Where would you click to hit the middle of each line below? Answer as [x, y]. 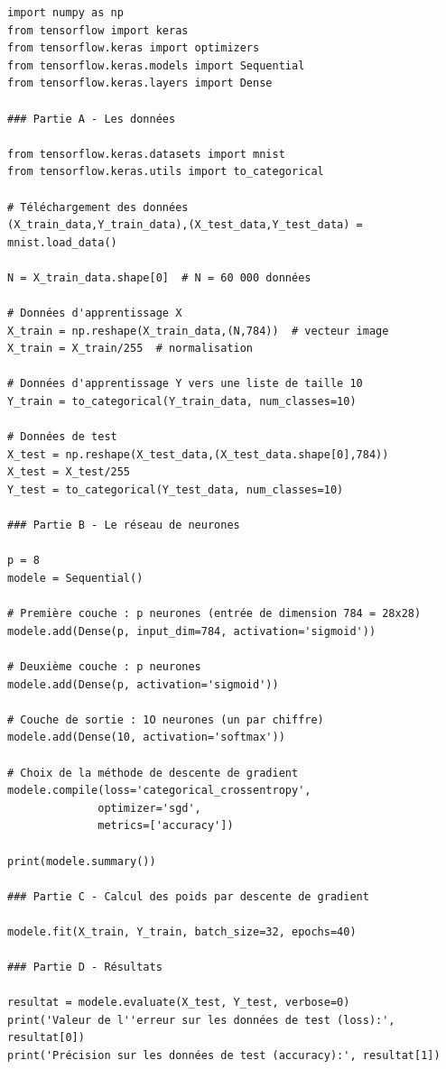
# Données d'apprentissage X [95, 313]
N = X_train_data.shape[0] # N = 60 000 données [159, 277]
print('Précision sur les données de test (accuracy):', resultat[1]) [224, 1056]
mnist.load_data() [62, 242]
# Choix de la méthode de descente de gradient [153, 773]
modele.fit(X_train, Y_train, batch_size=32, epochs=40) [182, 931]
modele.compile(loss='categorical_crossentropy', [159, 791]
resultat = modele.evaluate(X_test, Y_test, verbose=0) [179, 1003]
